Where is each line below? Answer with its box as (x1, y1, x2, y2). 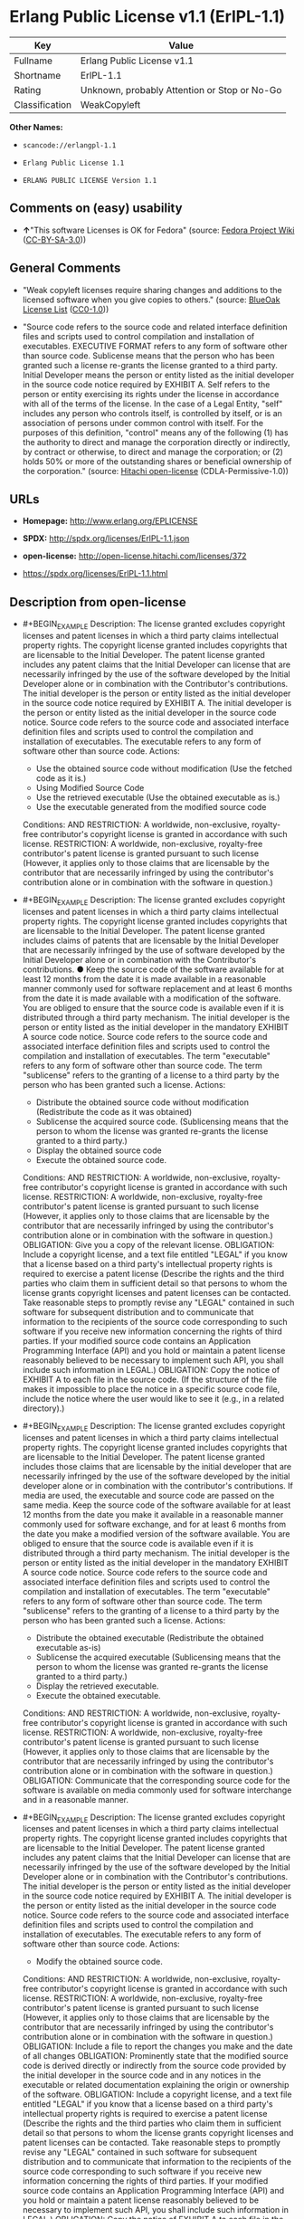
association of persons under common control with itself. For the (22, 417, 264, 428)
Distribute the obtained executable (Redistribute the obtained (35, 1632, 264, 1643)
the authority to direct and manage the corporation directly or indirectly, (22, 436, 290, 447)
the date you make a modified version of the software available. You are (22, 1528, 290, 1539)
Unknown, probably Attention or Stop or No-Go (80, 83, 282, 96)
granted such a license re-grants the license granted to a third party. (22, 359, 279, 370)
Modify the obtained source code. (35, 1957, 163, 1967)
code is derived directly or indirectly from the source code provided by (22, 2061, 287, 2071)
